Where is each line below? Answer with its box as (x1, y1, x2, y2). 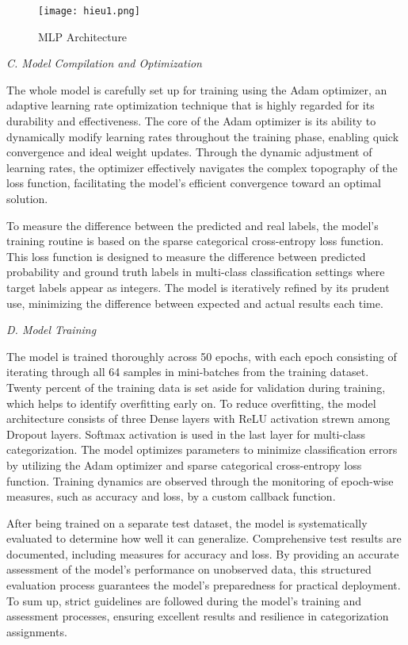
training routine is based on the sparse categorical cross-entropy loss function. (6, 232, 384, 249)
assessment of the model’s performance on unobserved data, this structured (6, 561, 372, 578)
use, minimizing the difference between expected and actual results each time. (6, 294, 383, 311)
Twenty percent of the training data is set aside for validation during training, (6, 378, 386, 395)
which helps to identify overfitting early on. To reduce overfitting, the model (6, 394, 376, 411)
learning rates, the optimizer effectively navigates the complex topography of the (6, 159, 398, 175)
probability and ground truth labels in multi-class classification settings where (6, 263, 385, 280)
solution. (6, 190, 48, 206)
